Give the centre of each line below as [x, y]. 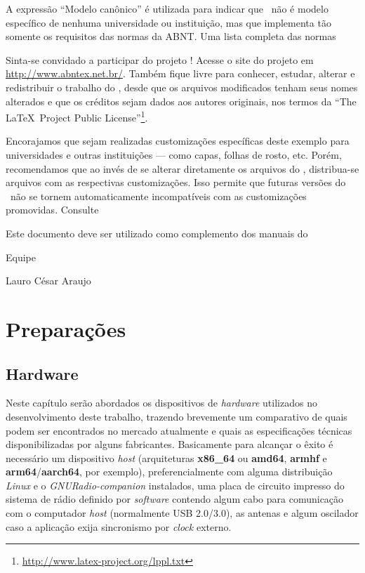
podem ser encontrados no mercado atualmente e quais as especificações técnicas [179, 430]
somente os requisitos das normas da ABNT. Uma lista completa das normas [171, 36]
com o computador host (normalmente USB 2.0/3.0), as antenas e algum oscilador [182, 513]
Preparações [66, 328]
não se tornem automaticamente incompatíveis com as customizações [158, 196]
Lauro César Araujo [48, 281]
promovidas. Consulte [52, 210]
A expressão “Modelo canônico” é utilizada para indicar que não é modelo [167, 8]
